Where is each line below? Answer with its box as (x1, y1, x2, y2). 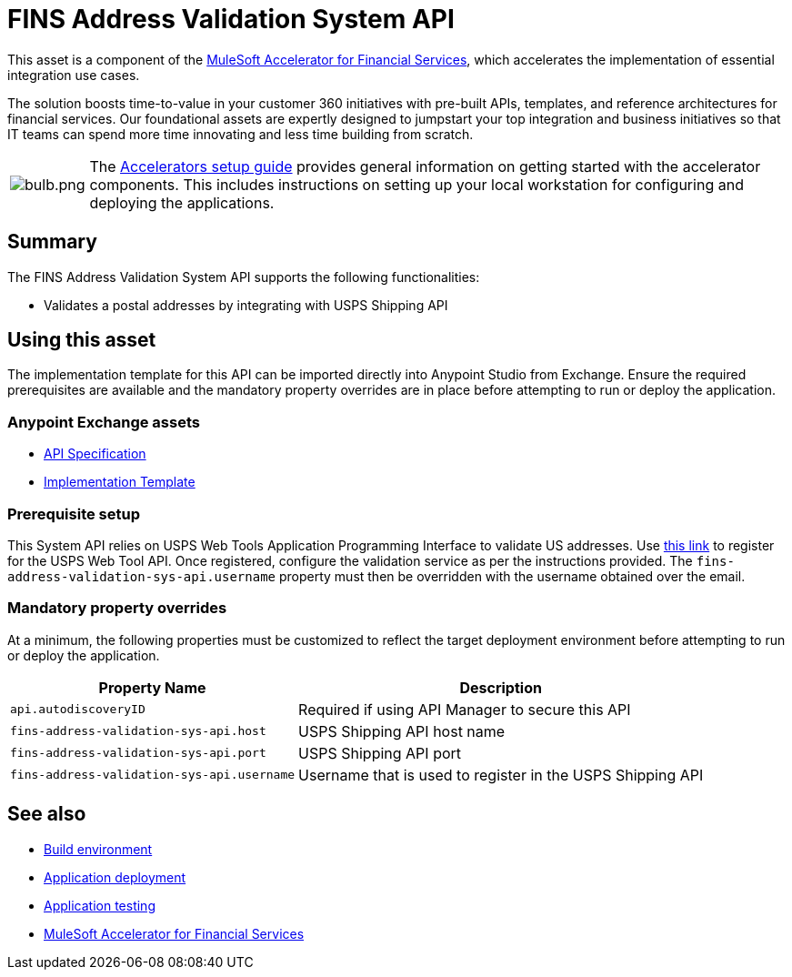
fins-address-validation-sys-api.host (10, 724, 266, 739)
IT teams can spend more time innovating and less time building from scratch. (7, 126, 474, 142)
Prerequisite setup (7, 504, 140, 523)
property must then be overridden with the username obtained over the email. (278, 568, 746, 584)
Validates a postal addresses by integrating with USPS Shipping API (44, 297, 448, 313)
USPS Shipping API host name (298, 721, 506, 740)
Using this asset (7, 328, 156, 352)
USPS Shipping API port (298, 743, 462, 762)
